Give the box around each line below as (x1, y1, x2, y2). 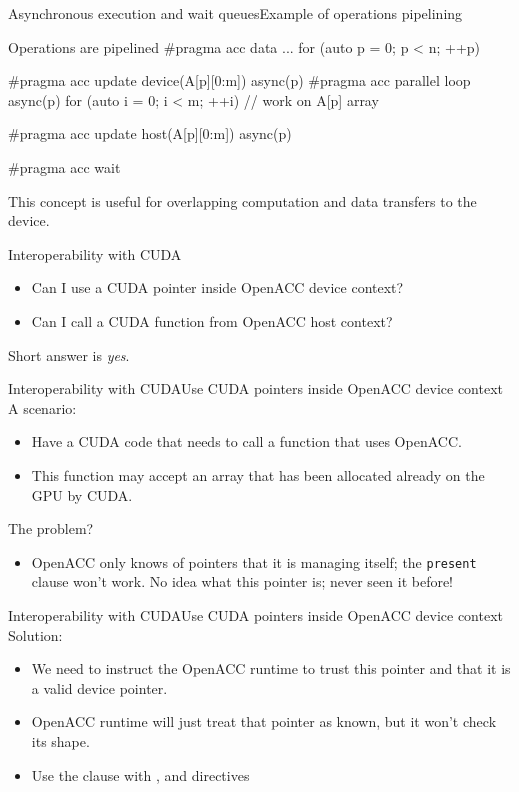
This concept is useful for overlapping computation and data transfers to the (8, 190, 477, 211)
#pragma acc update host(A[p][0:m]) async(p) (8, 123, 292, 144)
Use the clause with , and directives (31, 764, 250, 785)
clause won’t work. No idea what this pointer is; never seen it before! (31, 571, 454, 592)
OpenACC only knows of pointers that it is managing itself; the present (31, 551, 477, 572)
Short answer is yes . (8, 344, 130, 365)
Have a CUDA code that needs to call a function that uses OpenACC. (31, 431, 462, 452)
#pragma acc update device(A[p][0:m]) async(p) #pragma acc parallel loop (8, 70, 471, 91)
